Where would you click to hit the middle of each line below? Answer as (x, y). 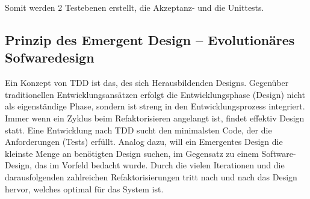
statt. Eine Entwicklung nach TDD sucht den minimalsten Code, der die (138, 130)
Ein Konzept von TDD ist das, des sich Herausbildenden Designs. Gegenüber (147, 83)
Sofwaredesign (50, 57)
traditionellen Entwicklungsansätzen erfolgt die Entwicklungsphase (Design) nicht (155, 94)
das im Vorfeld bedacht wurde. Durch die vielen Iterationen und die (160, 165)
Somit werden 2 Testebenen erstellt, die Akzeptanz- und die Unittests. (135, 7)
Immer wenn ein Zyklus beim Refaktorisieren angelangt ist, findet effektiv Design (155, 118)
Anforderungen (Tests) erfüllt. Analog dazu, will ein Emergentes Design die (144, 142)
